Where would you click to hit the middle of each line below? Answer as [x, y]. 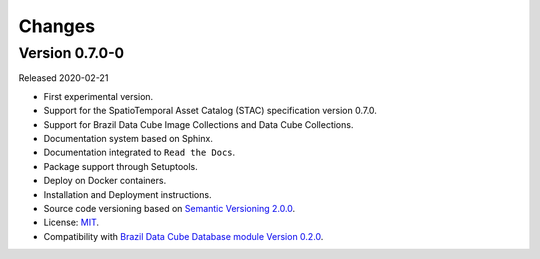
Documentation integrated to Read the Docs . [139, 152]
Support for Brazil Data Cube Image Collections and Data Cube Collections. [198, 124]
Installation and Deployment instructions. [127, 194]
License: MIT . [71, 222]
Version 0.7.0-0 [71, 53]
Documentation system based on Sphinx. [128, 138]
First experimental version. [98, 96]
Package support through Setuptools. [121, 166]
